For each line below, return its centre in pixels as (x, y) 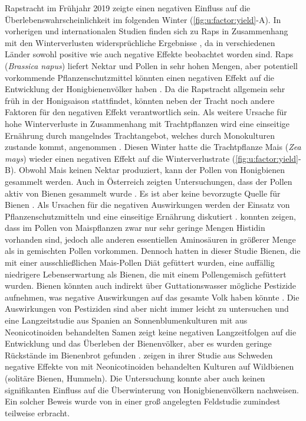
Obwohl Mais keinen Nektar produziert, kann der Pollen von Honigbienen (152, 170)
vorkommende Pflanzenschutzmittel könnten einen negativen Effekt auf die (140, 77)
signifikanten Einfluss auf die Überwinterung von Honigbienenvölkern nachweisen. (152, 389)
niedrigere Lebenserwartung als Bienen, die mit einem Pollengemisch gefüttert (146, 274)
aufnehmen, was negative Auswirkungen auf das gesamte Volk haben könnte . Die (152, 297)
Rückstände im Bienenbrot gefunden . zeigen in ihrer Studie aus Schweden (139, 355)
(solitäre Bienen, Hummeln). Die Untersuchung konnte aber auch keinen (135, 378)
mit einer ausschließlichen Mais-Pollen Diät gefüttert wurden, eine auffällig (140, 262)
